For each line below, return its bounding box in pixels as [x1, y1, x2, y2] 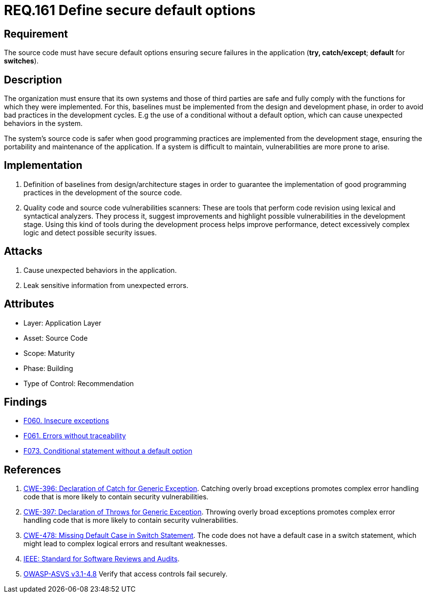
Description [4, 73, 62, 86]
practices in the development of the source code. [23, 188, 182, 197]
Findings [4, 395, 47, 408]
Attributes [4, 298, 54, 310]
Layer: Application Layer [23, 318, 102, 327]
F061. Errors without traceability [23, 432, 126, 440]
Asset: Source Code [23, 333, 88, 342]
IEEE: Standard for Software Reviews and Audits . [23, 555, 180, 563]
